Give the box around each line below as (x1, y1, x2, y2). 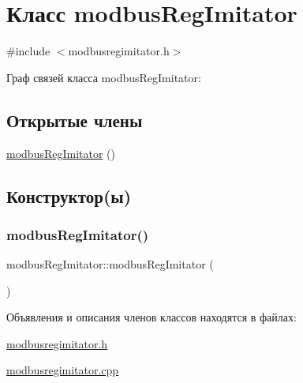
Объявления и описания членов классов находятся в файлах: (6, 309, 297, 325)
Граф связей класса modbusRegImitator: (6, 69, 201, 85)
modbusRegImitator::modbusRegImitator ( (6, 256, 214, 272)
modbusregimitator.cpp (6, 362, 119, 378)
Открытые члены (6, 107, 143, 132)
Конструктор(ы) (6, 183, 132, 208)
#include (6, 43, 50, 59)
